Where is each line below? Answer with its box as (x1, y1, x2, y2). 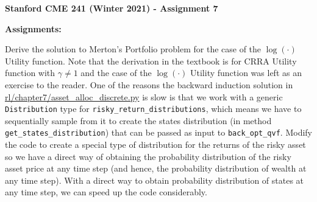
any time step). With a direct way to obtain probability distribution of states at (5, 173, 304, 186)
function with (5, 66, 55, 79)
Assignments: (5, 22, 62, 35)
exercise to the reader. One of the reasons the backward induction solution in (5, 78, 293, 91)
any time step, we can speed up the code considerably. (5, 186, 207, 198)
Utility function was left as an (190, 66, 302, 79)
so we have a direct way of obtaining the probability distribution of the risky (5, 150, 291, 162)
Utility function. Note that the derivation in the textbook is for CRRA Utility (5, 54, 297, 67)
